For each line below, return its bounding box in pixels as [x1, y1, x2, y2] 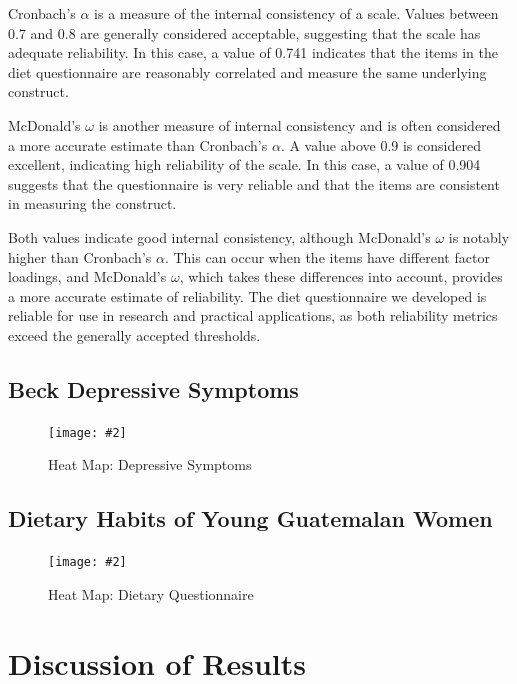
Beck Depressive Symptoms [8, 373, 299, 404]
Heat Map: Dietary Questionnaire [48, 583, 254, 604]
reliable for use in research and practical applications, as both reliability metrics [8, 305, 498, 326]
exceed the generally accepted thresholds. [8, 324, 261, 345]
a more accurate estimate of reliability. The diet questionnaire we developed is [8, 285, 487, 306]
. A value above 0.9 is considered [280, 134, 481, 155]
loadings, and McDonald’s [8, 266, 167, 287]
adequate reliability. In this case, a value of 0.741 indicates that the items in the [8, 42, 498, 63]
